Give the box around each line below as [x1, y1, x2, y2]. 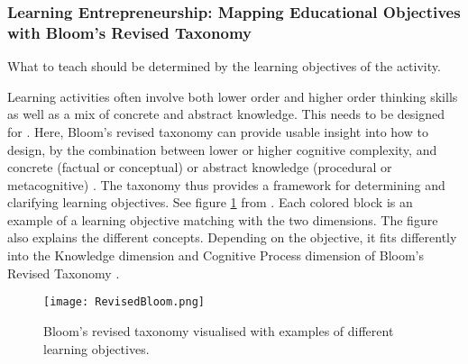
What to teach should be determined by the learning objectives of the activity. [7, 57, 441, 76]
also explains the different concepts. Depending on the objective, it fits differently [7, 228, 457, 247]
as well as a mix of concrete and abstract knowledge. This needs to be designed [7, 105, 445, 123]
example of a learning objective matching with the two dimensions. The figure [7, 210, 438, 229]
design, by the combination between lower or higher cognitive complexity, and [7, 140, 437, 159]
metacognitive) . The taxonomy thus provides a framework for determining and [7, 175, 445, 194]
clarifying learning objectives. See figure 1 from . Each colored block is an [7, 193, 413, 212]
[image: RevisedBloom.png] [43, 296, 205, 309]
